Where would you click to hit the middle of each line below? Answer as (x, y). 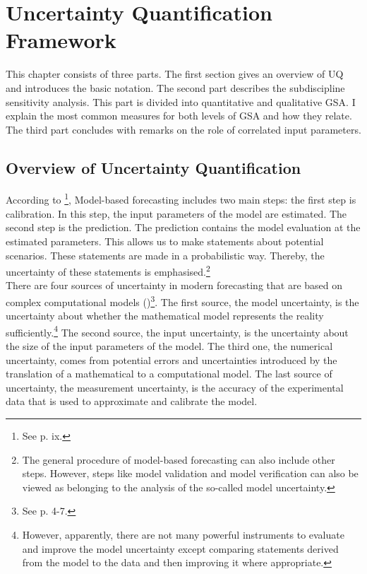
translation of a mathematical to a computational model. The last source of (169, 374)
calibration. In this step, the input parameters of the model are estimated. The (176, 213)
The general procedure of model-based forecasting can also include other (179, 459)
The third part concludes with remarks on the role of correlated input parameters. (183, 129)
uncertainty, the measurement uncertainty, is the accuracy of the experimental (175, 387)
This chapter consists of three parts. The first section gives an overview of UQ (175, 74)
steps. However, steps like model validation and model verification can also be (190, 473)
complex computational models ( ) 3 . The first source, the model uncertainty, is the (182, 300)
